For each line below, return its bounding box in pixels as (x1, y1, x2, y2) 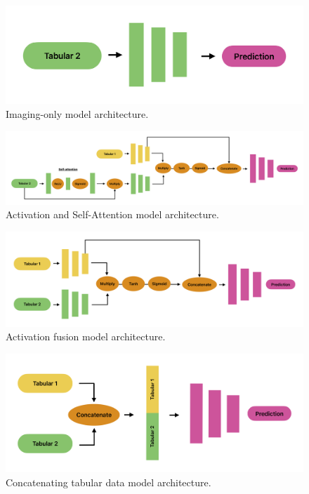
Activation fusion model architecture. (6, 329, 166, 344)
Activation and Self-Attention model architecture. (6, 207, 219, 222)
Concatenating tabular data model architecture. (6, 474, 211, 489)
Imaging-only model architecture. (6, 106, 149, 121)
